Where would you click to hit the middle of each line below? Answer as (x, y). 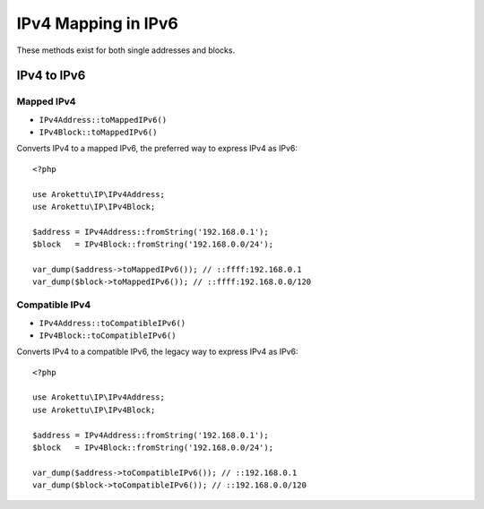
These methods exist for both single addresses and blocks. (126, 50)
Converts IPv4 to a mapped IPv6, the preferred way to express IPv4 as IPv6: (157, 149)
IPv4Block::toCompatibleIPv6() (108, 335)
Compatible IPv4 (54, 305)
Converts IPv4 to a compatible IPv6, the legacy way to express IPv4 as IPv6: (158, 352)
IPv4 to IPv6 (51, 76)
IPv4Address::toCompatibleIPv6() (112, 323)
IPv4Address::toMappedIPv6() (103, 120)
